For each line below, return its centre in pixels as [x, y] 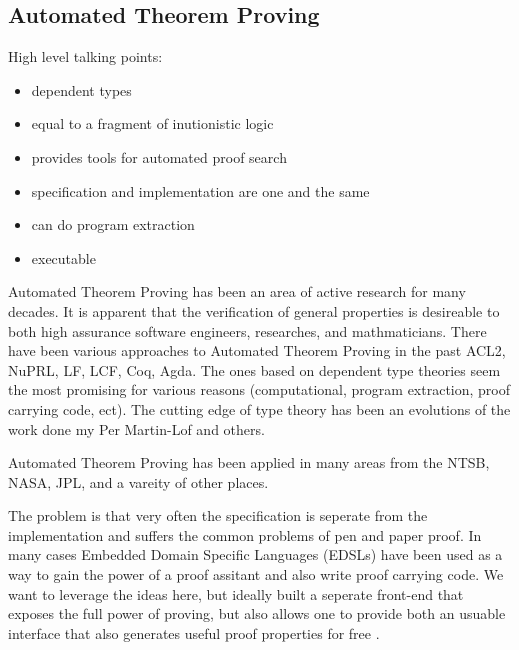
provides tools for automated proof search [159, 156]
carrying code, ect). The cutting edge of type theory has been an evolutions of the [259, 408]
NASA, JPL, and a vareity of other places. [138, 481]
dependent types [81, 89]
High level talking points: [85, 56]
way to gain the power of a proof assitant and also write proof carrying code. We [256, 574]
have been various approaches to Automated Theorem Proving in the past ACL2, [257, 350]
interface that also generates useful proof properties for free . [194, 632]
